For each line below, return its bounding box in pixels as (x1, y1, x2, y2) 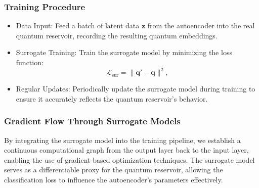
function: (16, 57, 44, 67)
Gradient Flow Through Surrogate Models (4, 115, 181, 127)
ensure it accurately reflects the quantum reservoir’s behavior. (16, 93, 208, 104)
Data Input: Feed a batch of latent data (16, 20, 140, 31)
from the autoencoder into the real (147, 20, 255, 31)
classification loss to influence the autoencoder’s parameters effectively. (4, 174, 223, 184)
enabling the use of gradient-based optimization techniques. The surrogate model (4, 154, 255, 165)
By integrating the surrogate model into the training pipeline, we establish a (4, 134, 241, 145)
